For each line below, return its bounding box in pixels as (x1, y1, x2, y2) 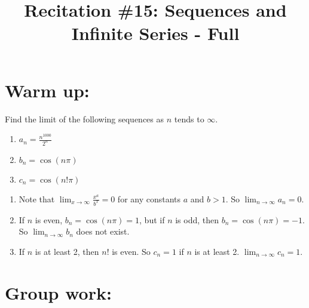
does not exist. (76, 225, 130, 238)
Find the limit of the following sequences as (5, 112, 164, 125)
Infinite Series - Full (71, 21, 240, 45)
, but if (139, 213, 165, 226)
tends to (174, 112, 204, 125)
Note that (19, 192, 55, 205)
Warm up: (5, 78, 90, 102)
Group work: (5, 280, 112, 304)
